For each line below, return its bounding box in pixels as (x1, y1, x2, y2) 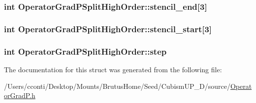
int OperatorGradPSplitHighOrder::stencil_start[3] (4, 22, 212, 35)
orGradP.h (4, 90, 35, 101)
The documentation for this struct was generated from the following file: (4, 64, 222, 74)
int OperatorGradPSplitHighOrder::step (4, 45, 167, 57)
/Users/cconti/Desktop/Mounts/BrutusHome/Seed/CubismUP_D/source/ (4, 81, 230, 91)
